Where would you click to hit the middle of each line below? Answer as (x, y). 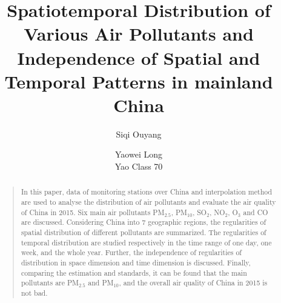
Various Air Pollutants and (139, 34)
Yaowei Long (139, 154)
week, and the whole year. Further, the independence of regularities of (131, 252)
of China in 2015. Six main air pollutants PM (93, 212)
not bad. (34, 293)
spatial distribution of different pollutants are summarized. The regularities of (144, 232)
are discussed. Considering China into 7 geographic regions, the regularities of (144, 222)
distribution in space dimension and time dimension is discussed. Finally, (136, 263)
